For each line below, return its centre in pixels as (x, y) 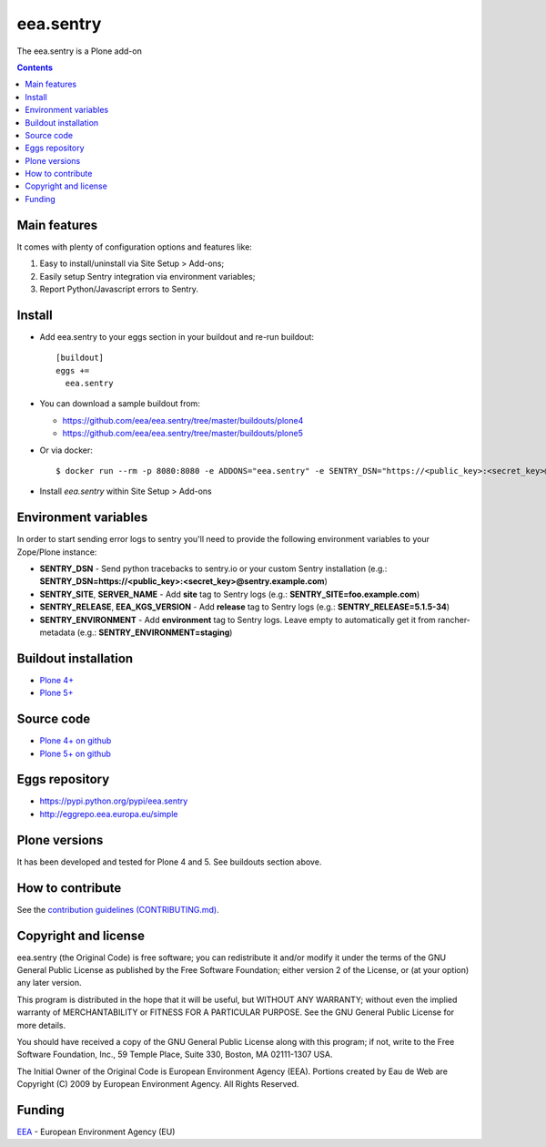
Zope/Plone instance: (57, 552)
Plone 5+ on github (75, 753)
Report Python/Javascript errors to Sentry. (119, 289)
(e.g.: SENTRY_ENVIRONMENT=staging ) (155, 632)
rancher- (454, 620)
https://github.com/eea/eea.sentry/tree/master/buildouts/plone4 (183, 420)
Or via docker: (66, 450)
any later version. (49, 983)
